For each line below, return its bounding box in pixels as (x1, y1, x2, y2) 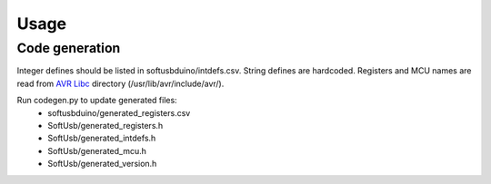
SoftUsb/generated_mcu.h (47, 145, 147, 156)
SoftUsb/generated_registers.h (47, 120, 164, 131)
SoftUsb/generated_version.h (47, 159, 157, 169)
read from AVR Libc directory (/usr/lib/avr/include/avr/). (16, 78, 225, 89)
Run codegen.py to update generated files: (16, 95, 177, 106)
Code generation (16, 40, 121, 56)
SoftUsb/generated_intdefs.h (47, 132, 156, 144)
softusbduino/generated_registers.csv (47, 107, 191, 118)
